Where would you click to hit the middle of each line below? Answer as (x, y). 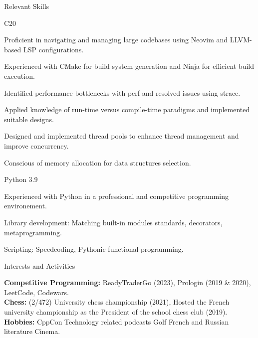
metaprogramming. (33, 232)
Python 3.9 (21, 179)
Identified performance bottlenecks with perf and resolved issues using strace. (122, 92)
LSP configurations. (53, 49)
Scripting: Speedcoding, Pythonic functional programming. (94, 249)
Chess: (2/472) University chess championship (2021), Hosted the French (117, 302)
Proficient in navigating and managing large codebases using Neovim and (116, 40)
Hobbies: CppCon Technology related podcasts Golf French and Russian (117, 321)
